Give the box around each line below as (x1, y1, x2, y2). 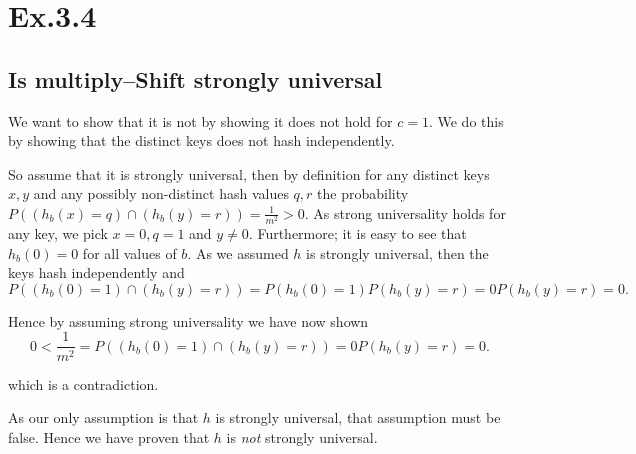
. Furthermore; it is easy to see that (248, 223, 467, 244)
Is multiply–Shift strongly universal (8, 63, 383, 94)
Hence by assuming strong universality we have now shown (8, 310, 369, 331)
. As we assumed (187, 242, 289, 263)
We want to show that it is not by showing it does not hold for (8, 110, 393, 131)
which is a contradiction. (8, 373, 159, 394)
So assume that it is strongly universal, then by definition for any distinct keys (8, 163, 490, 184)
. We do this (428, 110, 504, 131)
